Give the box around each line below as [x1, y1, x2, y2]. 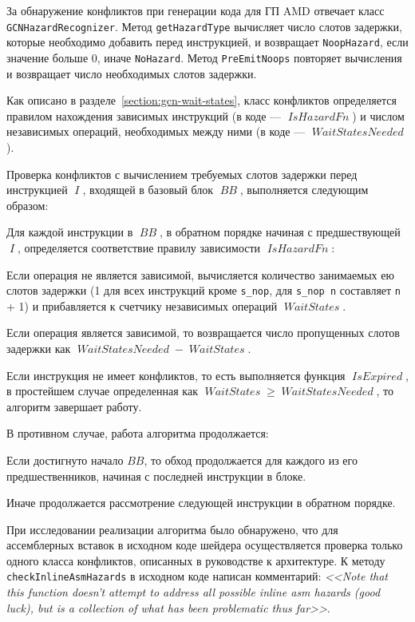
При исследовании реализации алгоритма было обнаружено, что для [6, 521, 338, 537]
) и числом [352, 107, 405, 124]
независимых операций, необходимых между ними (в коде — [6, 123, 306, 140]
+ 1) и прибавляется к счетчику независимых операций [6, 297, 278, 314]
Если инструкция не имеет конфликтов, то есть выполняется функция [6, 366, 346, 383]
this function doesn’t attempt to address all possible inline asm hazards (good [6, 584, 381, 600]
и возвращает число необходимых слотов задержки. [6, 65, 257, 81]
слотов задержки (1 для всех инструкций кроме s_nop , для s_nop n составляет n [6, 282, 401, 299]
